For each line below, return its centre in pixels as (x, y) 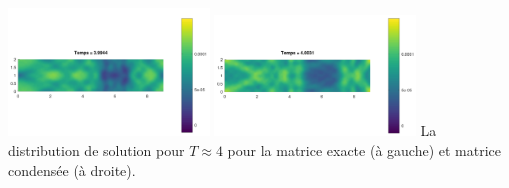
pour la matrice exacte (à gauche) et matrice (364, 149)
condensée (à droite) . (72, 169)
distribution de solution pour (96, 149)
